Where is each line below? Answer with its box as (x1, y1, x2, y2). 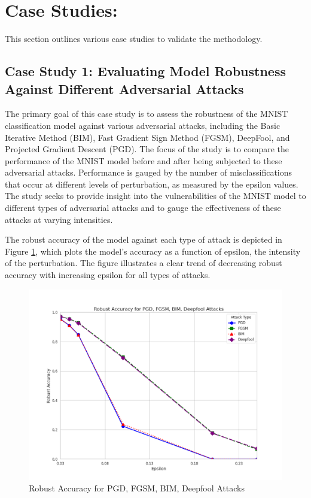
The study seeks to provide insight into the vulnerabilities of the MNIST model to (5, 189, 306, 202)
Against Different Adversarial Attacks (5, 79, 244, 98)
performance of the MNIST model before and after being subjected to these (5, 154, 282, 167)
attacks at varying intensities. (5, 213, 113, 225)
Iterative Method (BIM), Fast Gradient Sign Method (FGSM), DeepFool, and (5, 131, 290, 143)
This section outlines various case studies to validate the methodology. (5, 32, 263, 45)
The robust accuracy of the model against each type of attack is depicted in (5, 233, 282, 246)
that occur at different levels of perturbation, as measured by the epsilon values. (5, 177, 298, 190)
